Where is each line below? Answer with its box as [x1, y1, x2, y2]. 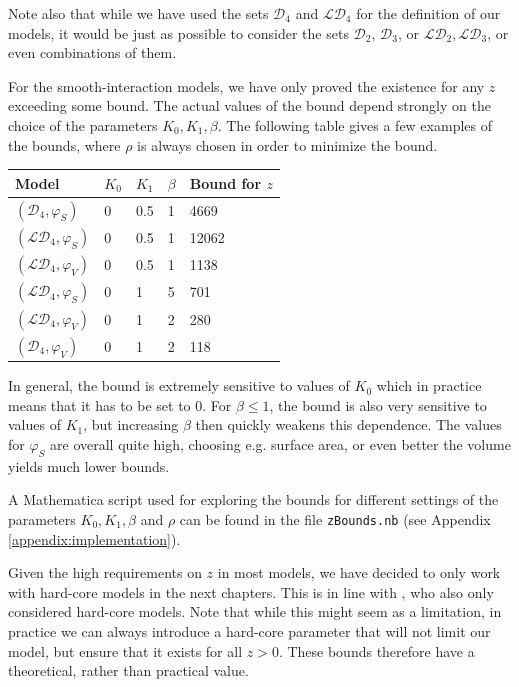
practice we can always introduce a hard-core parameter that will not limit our [8, 621, 491, 642]
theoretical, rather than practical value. [8, 660, 249, 681]
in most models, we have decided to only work [217, 562, 501, 583]
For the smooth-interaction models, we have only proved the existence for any [8, 75, 485, 96]
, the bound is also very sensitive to [269, 394, 487, 415]
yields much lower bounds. [8, 455, 170, 476]
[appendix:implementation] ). [8, 528, 181, 549]
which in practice [376, 375, 482, 396]
